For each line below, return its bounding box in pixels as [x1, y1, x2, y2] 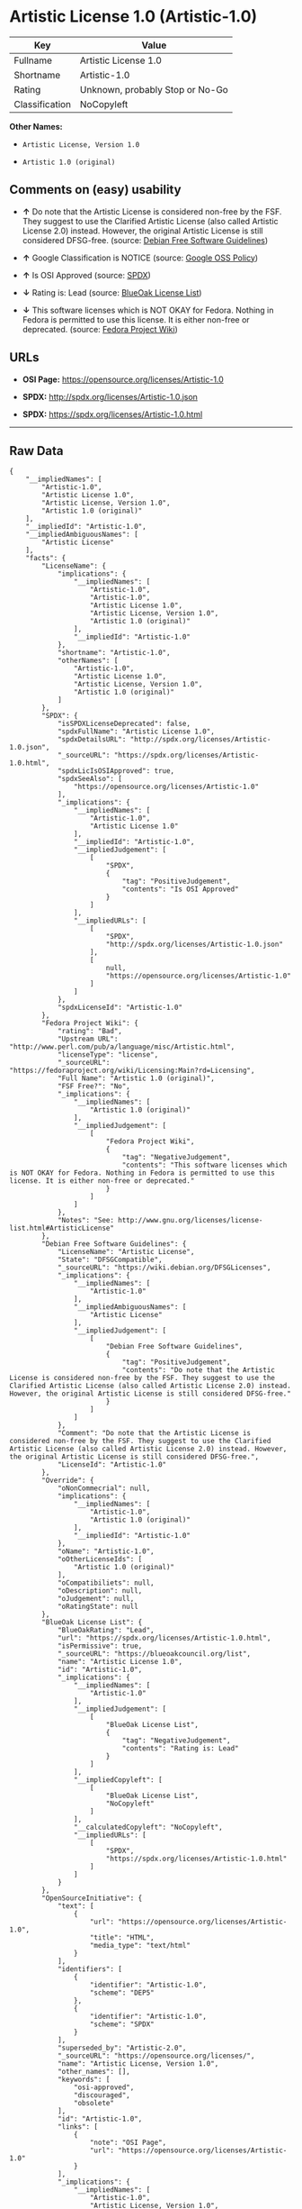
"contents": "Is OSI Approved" [121, 885, 240, 894]
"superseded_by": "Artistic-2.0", [57, 2043, 187, 2053]
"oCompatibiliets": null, [57, 1578, 155, 1587]
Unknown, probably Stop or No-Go [79, 83, 229, 95]
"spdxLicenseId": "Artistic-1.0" [57, 1003, 182, 1013]
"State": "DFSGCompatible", [57, 1255, 164, 1265]
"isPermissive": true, [57, 1641, 143, 1650]
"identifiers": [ [57, 1965, 123, 1974]
